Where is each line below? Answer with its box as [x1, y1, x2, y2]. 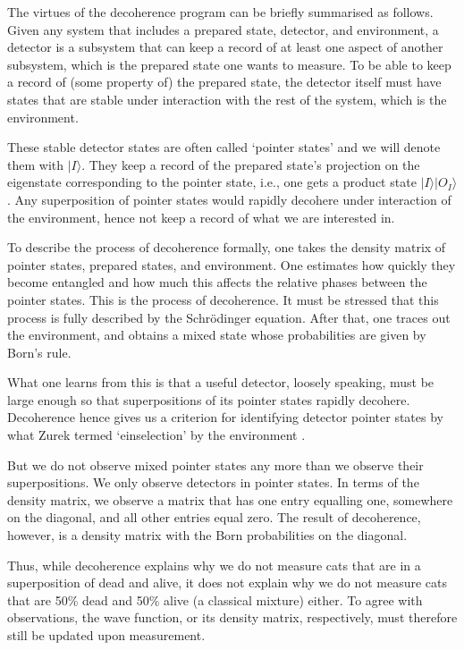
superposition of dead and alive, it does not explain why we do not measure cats [7, 573, 448, 592]
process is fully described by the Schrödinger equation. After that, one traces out [7, 308, 451, 326]
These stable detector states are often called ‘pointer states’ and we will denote [7, 138, 441, 156]
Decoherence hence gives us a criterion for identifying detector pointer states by [7, 408, 443, 426]
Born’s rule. [7, 342, 72, 361]
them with [7, 155, 63, 173]
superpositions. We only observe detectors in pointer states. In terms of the [7, 473, 419, 492]
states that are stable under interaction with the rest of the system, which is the [7, 89, 447, 108]
